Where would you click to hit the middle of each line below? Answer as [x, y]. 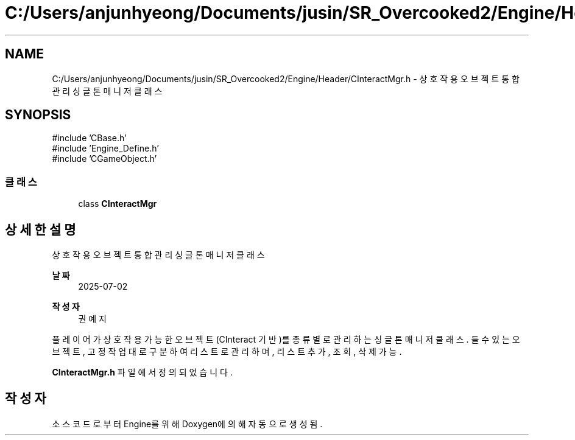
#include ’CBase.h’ [89, 138]
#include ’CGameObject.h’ [104, 159]
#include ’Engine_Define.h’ [105, 148]
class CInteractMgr [118, 204]
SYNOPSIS [38, 115]
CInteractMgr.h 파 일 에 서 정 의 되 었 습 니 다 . [142, 372]
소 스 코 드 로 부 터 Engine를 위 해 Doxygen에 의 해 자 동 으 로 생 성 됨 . [187, 424]
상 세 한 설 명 [41, 229]
